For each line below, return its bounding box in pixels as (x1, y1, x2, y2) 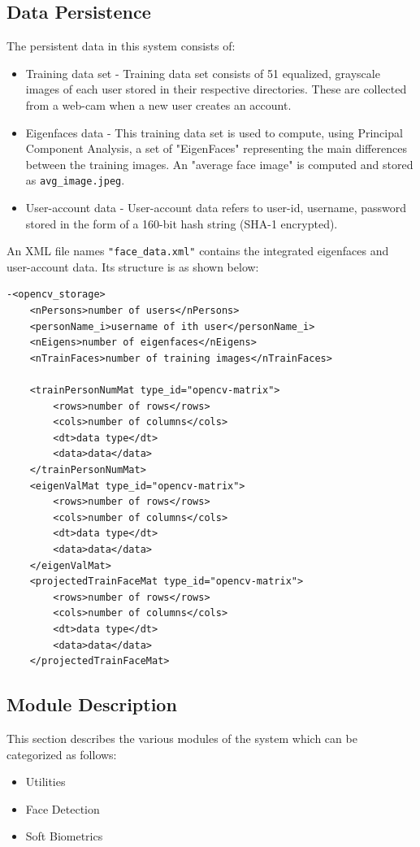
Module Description (6, 692, 177, 717)
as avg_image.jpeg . (25, 172, 125, 189)
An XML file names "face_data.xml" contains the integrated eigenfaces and (6, 242, 389, 259)
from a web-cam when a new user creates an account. (25, 96, 292, 113)
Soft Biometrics (25, 827, 103, 845)
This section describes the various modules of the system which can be (6, 729, 357, 746)
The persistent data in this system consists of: (6, 37, 236, 54)
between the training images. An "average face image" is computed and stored (25, 155, 414, 172)
